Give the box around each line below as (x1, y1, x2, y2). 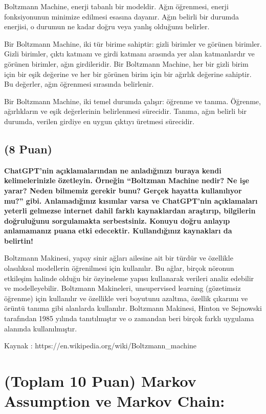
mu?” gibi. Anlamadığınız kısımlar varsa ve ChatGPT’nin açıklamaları (4, 195, 258, 206)
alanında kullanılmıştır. (4, 323, 77, 333)
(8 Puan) (4, 141, 52, 156)
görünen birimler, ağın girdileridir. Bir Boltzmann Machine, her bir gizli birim (4, 58, 249, 69)
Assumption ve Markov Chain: (4, 390, 225, 411)
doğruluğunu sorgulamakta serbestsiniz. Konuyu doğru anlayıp (4, 215, 230, 226)
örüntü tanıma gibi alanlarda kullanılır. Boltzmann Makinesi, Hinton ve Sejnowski (4, 303, 262, 313)
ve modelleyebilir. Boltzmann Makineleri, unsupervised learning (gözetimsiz (4, 283, 241, 293)
